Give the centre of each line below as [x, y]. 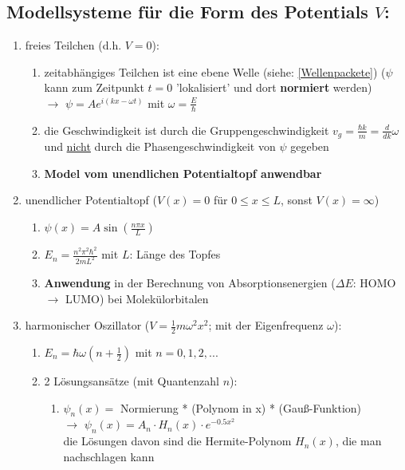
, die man [358, 441]
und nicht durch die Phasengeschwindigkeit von [160, 146]
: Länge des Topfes [175, 254]
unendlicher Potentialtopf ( [91, 200]
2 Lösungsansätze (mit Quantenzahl [132, 381]
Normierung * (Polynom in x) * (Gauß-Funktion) [240, 407]
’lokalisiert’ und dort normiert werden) [274, 87]
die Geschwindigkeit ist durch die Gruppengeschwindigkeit [187, 130]
